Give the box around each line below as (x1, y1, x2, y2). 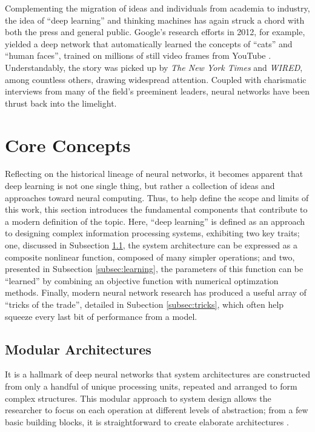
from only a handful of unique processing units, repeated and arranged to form (5, 379, 297, 392)
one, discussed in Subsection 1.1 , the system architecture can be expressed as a (5, 239, 297, 251)
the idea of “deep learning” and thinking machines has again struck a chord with (5, 13, 305, 26)
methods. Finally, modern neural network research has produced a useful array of (5, 286, 307, 299)
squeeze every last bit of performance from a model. (5, 310, 197, 322)
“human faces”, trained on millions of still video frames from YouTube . (5, 49, 271, 62)
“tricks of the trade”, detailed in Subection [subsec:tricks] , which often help (5, 298, 284, 310)
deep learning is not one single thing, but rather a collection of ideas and (5, 179, 275, 192)
